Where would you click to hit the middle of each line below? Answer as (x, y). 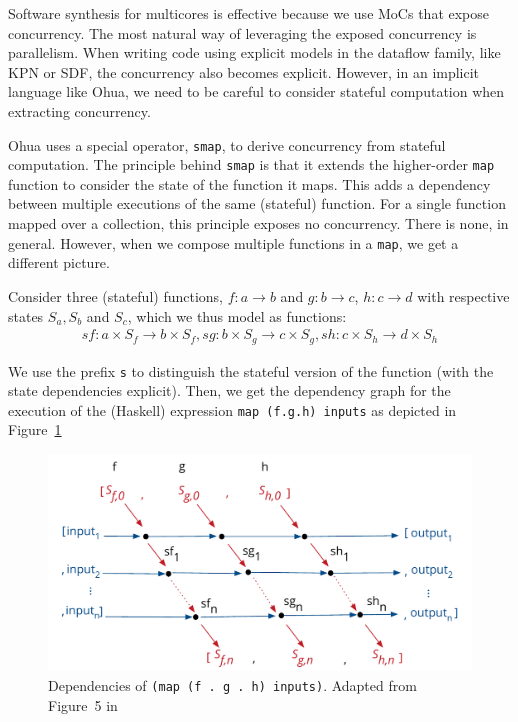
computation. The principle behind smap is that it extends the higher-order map (251, 164)
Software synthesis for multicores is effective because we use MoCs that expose (249, 13)
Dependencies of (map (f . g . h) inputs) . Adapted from (232, 685)
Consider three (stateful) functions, (115, 295)
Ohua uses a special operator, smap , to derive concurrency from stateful (227, 144)
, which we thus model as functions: (237, 315)
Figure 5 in (83, 704)
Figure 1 (35, 429)
